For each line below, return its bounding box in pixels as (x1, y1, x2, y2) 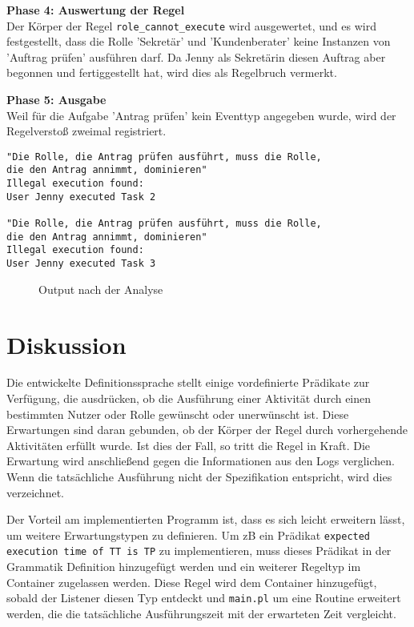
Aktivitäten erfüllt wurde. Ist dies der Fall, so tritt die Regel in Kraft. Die (6, 436, 371, 453)
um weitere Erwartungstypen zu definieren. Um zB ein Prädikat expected (6, 526, 371, 543)
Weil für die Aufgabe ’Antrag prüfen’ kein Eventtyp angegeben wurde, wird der (6, 107, 396, 123)
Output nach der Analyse (38, 280, 163, 297)
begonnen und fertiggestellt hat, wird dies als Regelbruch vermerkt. (6, 64, 337, 81)
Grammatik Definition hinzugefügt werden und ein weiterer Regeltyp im (6, 558, 361, 575)
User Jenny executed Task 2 (6, 191, 156, 203)
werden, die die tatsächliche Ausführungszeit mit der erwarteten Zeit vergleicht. (6, 605, 396, 621)
